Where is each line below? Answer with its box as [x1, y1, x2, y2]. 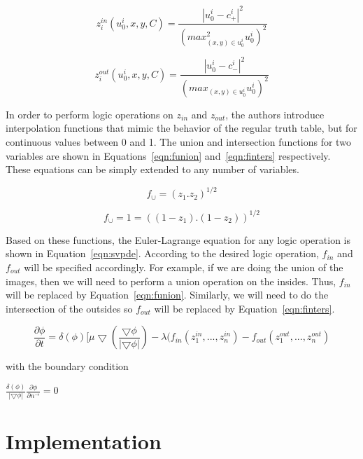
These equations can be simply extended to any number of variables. [6, 162, 299, 177]
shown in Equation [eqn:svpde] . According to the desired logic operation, [6, 246, 319, 261]
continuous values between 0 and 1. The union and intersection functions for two [6, 134, 351, 149]
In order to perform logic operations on [6, 107, 173, 121]
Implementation [6, 426, 162, 455]
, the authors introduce [225, 107, 325, 121]
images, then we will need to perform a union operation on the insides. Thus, [6, 273, 336, 288]
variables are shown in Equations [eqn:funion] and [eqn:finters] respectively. [6, 148, 331, 163]
